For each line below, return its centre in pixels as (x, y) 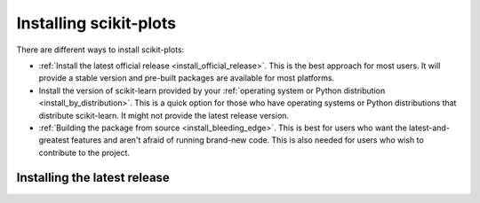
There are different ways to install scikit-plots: (100, 50)
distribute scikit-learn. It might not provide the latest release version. (164, 115)
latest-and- (430, 128)
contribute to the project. (84, 152)
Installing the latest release (93, 178)
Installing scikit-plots (96, 23)
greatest (54, 140)
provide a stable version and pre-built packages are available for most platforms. (187, 78)
